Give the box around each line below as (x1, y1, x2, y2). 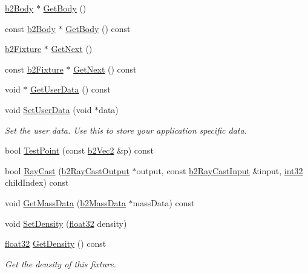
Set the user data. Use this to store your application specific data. (5, 123, 247, 136)
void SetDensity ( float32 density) (5, 217, 127, 229)
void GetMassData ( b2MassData (5, 196, 126, 209)
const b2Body (5, 22, 56, 34)
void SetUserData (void (5, 103, 92, 116)
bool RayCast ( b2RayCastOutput (5, 164, 129, 177)
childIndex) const (5, 176, 69, 189)
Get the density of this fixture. (5, 257, 116, 270)
